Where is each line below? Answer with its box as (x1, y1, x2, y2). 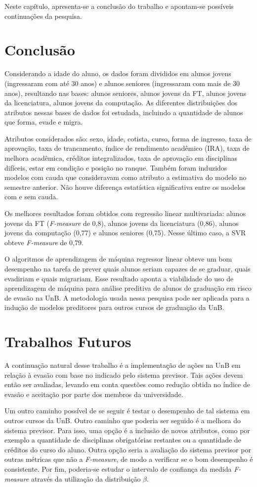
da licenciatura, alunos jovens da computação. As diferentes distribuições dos (4, 97, 238, 108)
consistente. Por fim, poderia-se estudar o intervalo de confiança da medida (4, 464, 232, 474)
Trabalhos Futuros (4, 331, 131, 352)
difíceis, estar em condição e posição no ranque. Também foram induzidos (4, 162, 227, 173)
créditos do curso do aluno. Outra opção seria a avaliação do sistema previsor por (4, 444, 251, 454)
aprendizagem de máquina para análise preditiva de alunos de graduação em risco (4, 283, 252, 293)
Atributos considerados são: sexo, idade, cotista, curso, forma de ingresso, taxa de (4, 133, 252, 143)
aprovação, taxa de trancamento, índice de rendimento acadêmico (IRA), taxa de (4, 143, 250, 153)
